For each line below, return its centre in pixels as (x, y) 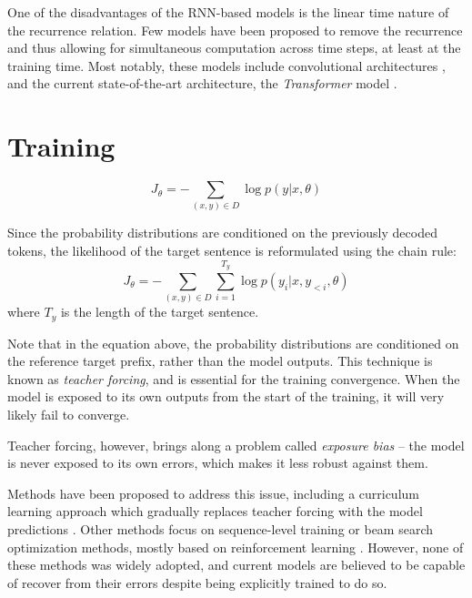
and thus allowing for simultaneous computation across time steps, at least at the (234, 48)
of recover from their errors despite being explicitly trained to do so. (197, 582)
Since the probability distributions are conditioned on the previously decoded (222, 233)
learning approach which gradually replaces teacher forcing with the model (215, 511)
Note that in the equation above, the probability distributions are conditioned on (233, 343)
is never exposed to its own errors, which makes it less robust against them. (218, 463)
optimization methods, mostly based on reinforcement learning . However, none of (236, 547)
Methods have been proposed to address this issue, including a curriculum (213, 493)
